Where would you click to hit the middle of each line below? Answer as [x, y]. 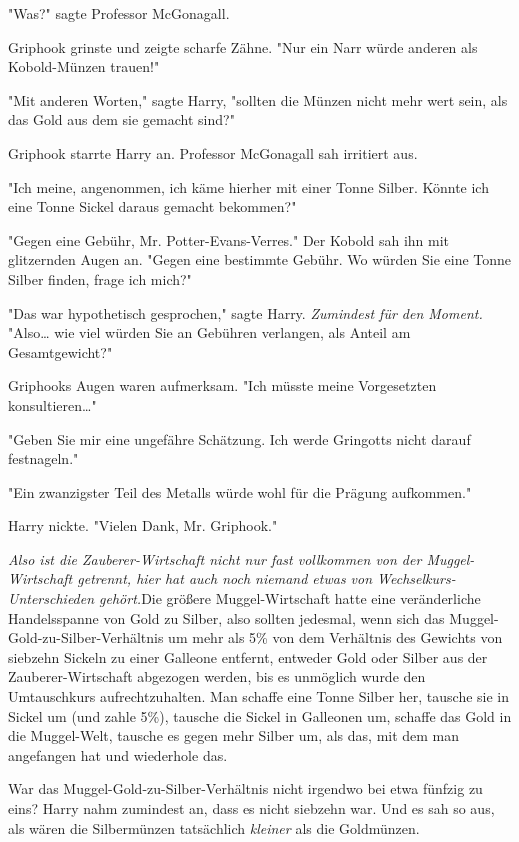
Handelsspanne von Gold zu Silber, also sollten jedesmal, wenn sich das [226, 617]
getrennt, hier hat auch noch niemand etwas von [225, 578]
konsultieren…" [52, 404]
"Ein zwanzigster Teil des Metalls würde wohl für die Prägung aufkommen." [240, 491]
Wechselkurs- [416, 578]
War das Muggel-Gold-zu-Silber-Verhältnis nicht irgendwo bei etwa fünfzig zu [245, 788]
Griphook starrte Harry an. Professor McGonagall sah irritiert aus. [213, 152]
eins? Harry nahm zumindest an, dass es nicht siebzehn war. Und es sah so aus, [251, 808]
